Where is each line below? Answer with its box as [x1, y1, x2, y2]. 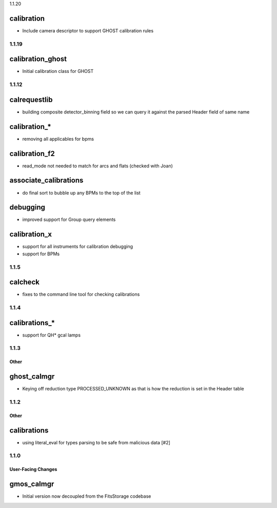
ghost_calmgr [9, 372, 55, 381]
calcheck [9, 278, 39, 287]
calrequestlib [9, 95, 53, 104]
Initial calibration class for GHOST [22, 68, 94, 74]
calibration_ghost [9, 54, 67, 64]
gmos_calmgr [9, 480, 54, 488]
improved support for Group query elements [22, 216, 116, 223]
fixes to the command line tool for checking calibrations [22, 291, 140, 297]
